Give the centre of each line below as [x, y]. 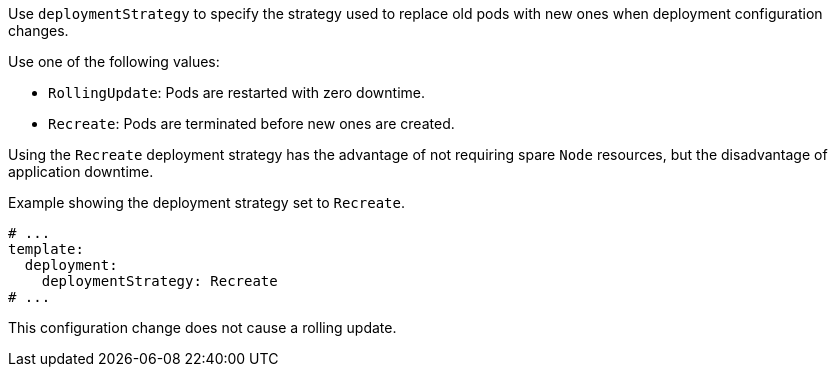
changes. [38, 30]
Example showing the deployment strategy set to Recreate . [206, 202]
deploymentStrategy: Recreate [159, 281]
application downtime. [81, 171]
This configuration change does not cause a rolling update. [202, 327]
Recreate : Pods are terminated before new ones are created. [251, 123]
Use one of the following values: [114, 61]
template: [46, 249]
